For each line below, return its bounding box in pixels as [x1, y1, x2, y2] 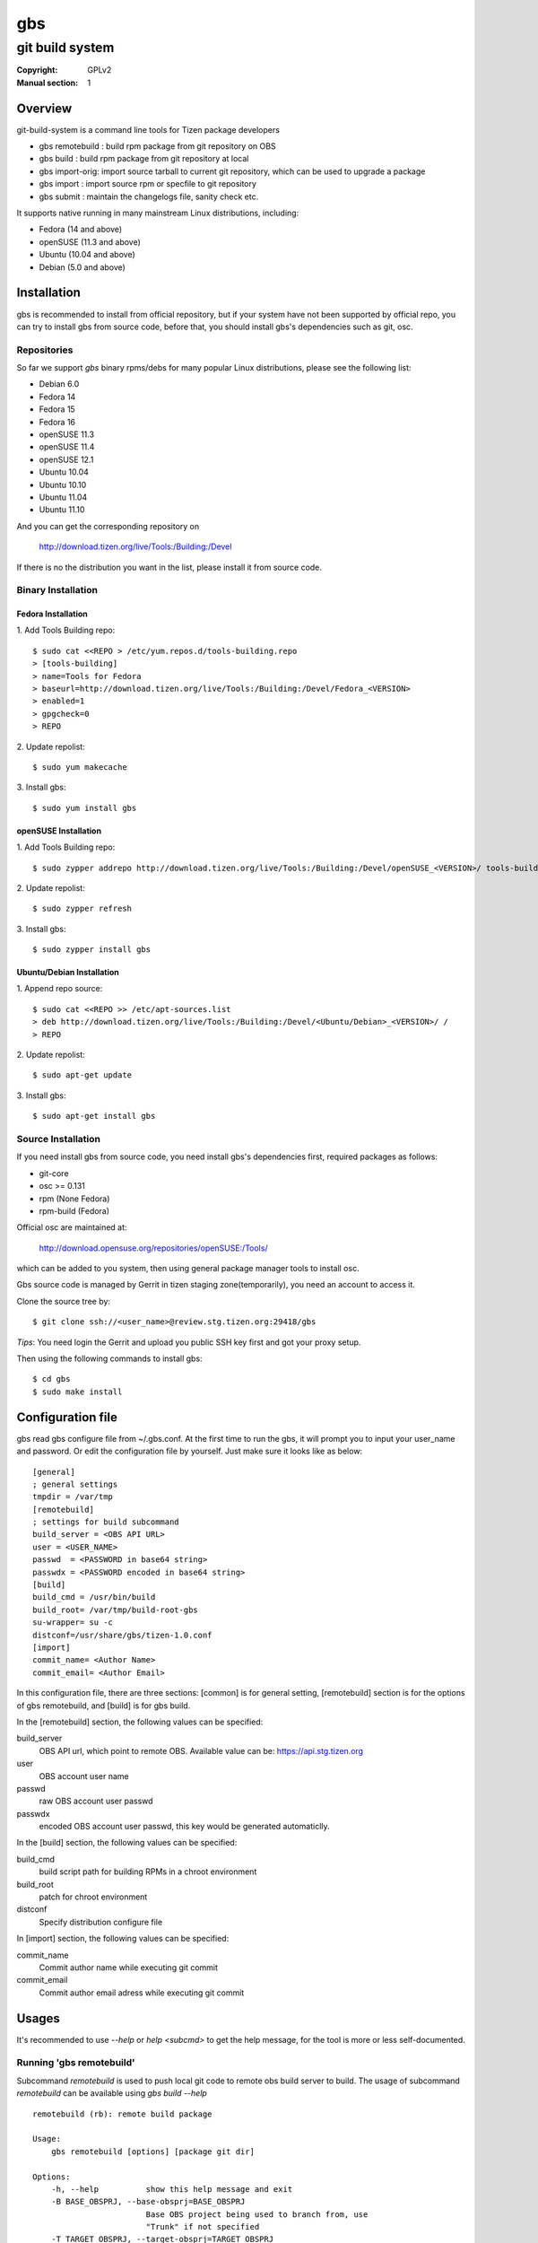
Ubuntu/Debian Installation [16, 967, 120, 978]
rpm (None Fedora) [39, 1193, 110, 1204]
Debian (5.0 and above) [39, 261, 126, 273]
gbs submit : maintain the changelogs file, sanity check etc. [39, 191, 259, 202]
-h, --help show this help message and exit [50, 2184, 293, 2194]
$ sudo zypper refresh [32, 903, 133, 914]
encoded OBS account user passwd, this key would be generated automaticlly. [39, 1821, 331, 1832]
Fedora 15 [39, 404, 75, 415]
